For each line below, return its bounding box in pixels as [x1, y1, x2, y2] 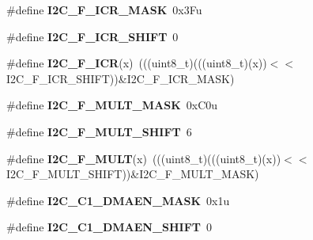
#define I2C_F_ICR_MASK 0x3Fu [6, 2, 202, 17]
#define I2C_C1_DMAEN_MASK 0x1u [6, 192, 230, 208]
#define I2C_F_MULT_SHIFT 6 [6, 123, 192, 139]
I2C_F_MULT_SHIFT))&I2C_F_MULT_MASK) [6, 166, 259, 182]
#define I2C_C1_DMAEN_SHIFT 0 [6, 219, 213, 235]
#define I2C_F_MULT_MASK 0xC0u [6, 97, 218, 113]
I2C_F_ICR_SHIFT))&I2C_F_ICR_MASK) [6, 70, 235, 86]
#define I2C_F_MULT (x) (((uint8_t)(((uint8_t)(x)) [6, 150, 281, 166]
